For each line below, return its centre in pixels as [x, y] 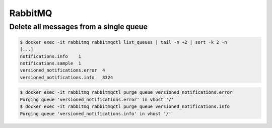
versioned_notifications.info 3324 [66, 77]
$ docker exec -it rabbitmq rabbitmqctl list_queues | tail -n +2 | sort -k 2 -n [124, 42]
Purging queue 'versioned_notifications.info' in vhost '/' [96, 114]
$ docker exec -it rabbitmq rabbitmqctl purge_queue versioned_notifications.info [125, 107]
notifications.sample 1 [51, 63]
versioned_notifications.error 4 [62, 70]
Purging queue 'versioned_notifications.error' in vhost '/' [97, 99]
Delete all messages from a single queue [79, 27]
